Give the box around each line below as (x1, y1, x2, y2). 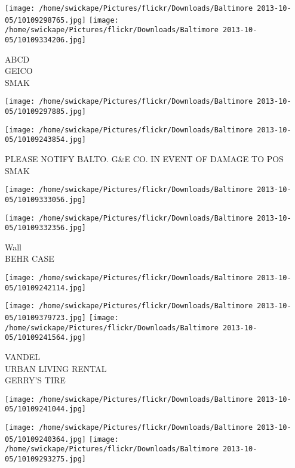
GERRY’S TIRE (5, 374, 66, 386)
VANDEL (5, 350, 40, 362)
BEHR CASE (5, 252, 54, 265)
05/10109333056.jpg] (5, 195, 87, 204)
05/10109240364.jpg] (5, 435, 87, 444)
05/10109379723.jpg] (5, 314, 87, 322)
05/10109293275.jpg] (5, 455, 87, 464)
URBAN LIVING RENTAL (5, 362, 107, 374)
